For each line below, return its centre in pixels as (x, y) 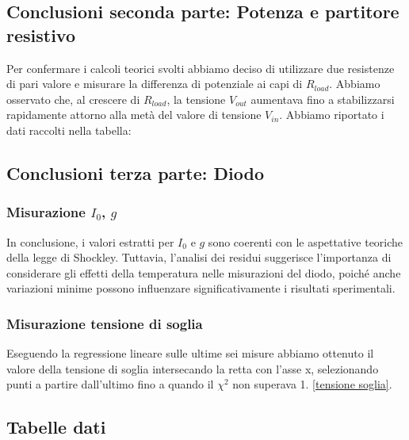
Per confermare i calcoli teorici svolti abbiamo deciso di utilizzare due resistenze (201, 68)
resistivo (41, 34)
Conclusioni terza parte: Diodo (135, 172)
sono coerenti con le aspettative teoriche (306, 241)
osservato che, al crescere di (73, 99)
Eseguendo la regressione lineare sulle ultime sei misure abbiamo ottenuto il (190, 353)
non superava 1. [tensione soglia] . (312, 384)
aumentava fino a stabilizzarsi (323, 99)
